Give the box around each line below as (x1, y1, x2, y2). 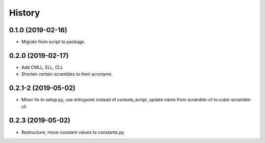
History (9, 7, 40, 18)
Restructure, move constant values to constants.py (21, 129, 125, 135)
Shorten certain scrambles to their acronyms (21, 71, 112, 77)
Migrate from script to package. (21, 39, 86, 45)
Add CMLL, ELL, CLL (21, 64, 63, 70)
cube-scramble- (219, 97, 252, 102)
